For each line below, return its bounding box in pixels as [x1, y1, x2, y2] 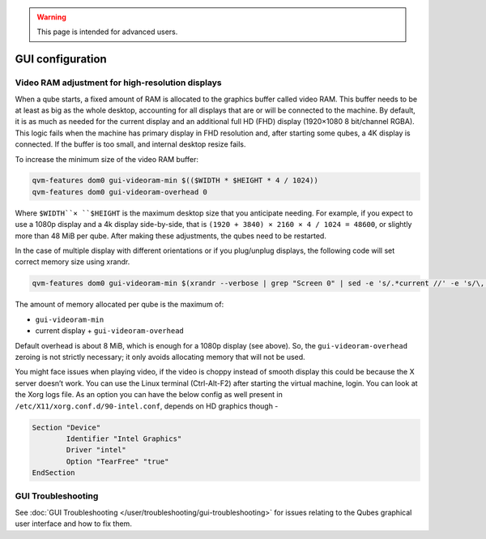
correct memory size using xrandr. [15, 257, 130, 267]
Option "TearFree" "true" [66, 456, 169, 466]
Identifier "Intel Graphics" [66, 434, 182, 443]
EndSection [32, 468, 75, 477]
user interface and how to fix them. [15, 519, 133, 528]
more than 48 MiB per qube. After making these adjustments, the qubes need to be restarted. [15, 231, 327, 241]
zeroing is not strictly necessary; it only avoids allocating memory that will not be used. [15, 352, 305, 361]
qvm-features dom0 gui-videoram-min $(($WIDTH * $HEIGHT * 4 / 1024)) [32, 176, 319, 186]
